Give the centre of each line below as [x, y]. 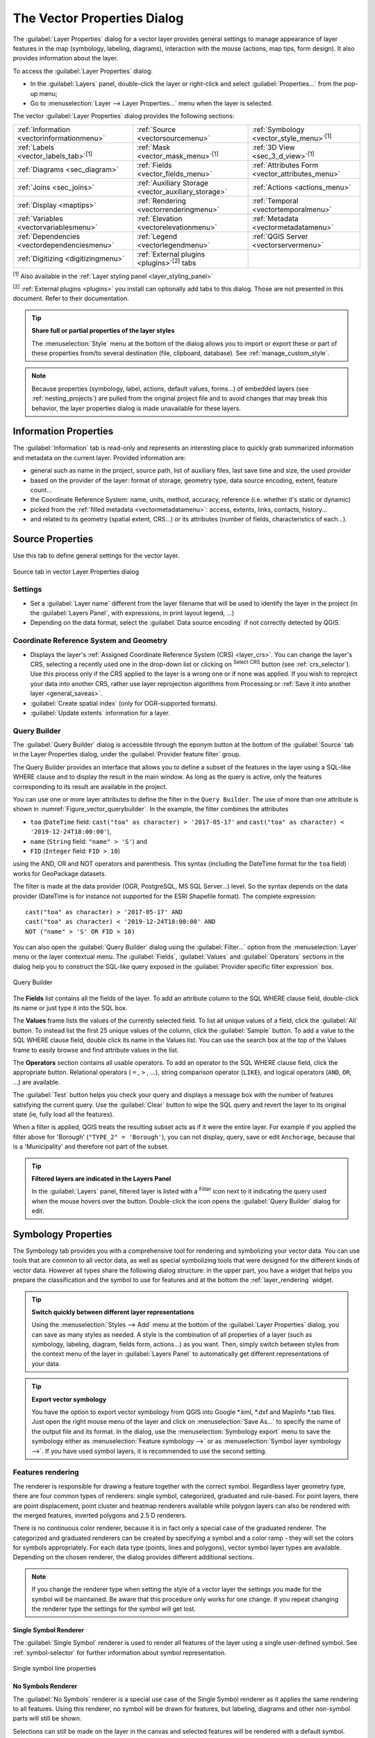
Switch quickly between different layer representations [113, 1312]
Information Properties [63, 431]
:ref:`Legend [157, 236]
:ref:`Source [156, 129]
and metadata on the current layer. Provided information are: [99, 457]
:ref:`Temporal [275, 201]
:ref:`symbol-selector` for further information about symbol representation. [119, 1652]
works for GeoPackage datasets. [60, 873]
